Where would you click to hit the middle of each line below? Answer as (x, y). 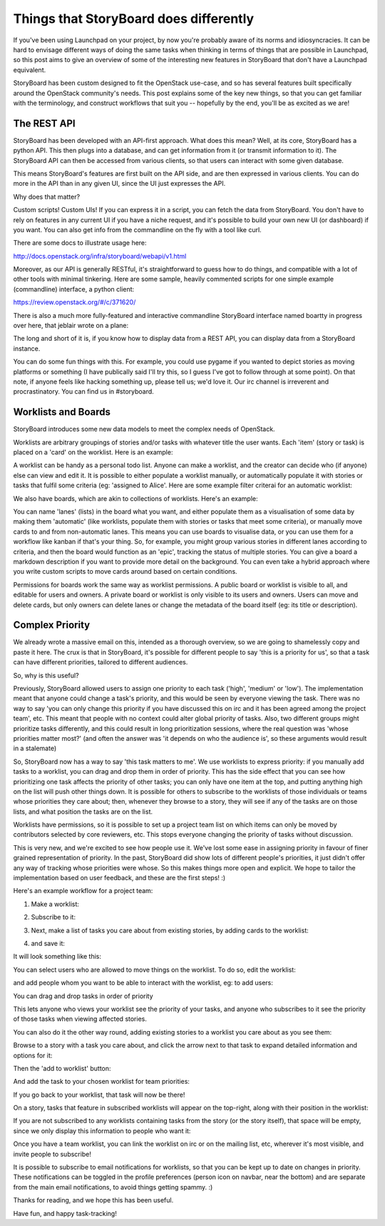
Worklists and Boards (62, 412)
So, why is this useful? (46, 675)
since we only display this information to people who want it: (102, 1131)
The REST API (44, 123)
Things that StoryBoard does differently (134, 19)
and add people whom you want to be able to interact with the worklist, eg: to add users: (143, 983)
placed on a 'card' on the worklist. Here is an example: (93, 452)
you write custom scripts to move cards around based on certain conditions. (125, 572)
